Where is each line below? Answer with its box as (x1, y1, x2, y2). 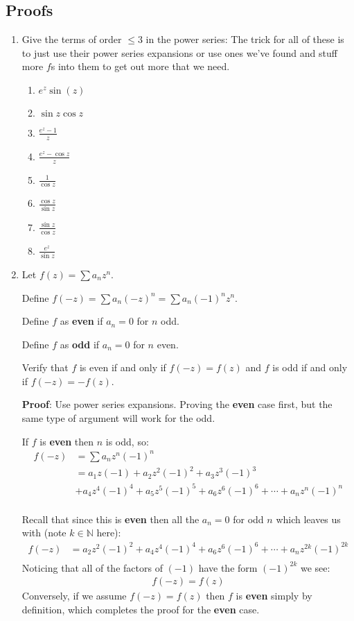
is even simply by (236, 588, 312, 603)
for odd (233, 511, 264, 526)
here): (96, 525, 121, 540)
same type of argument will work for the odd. (21, 411, 215, 425)
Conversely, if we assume (21, 588, 127, 603)
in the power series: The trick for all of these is (145, 32, 344, 46)
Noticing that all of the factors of (21, 560, 163, 575)
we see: (300, 560, 330, 575)
